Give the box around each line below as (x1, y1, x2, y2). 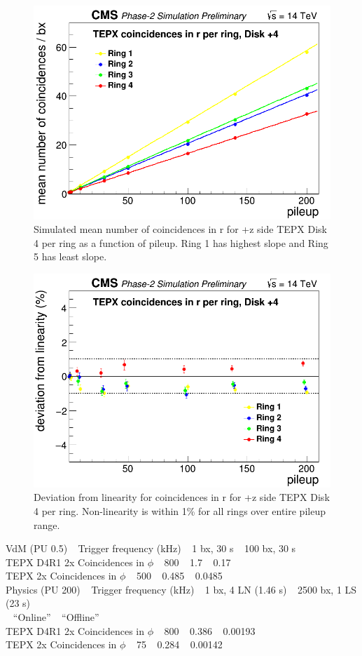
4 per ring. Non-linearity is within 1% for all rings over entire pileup (34, 503, 326, 518)
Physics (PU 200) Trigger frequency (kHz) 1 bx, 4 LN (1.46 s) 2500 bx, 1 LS (6, 582, 357, 596)
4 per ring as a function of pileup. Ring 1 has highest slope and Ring (34, 235, 328, 250)
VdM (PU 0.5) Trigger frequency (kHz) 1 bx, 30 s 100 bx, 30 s (6, 541, 296, 556)
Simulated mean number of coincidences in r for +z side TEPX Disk (34, 222, 327, 236)
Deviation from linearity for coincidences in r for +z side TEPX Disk (34, 490, 330, 504)
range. (34, 517, 60, 532)
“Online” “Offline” (13, 610, 99, 624)
